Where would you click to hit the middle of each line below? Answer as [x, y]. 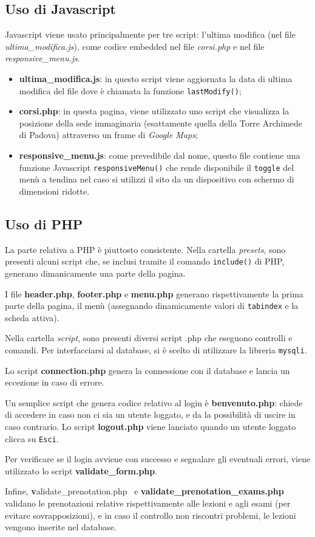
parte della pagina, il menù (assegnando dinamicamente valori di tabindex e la [152, 306]
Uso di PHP [44, 223]
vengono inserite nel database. [61, 527]
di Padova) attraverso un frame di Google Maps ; [108, 135]
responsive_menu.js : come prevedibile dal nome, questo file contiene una [160, 155]
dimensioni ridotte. [54, 191]
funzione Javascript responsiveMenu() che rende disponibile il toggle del [157, 167]
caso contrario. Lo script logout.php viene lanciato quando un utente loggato [151, 426]
